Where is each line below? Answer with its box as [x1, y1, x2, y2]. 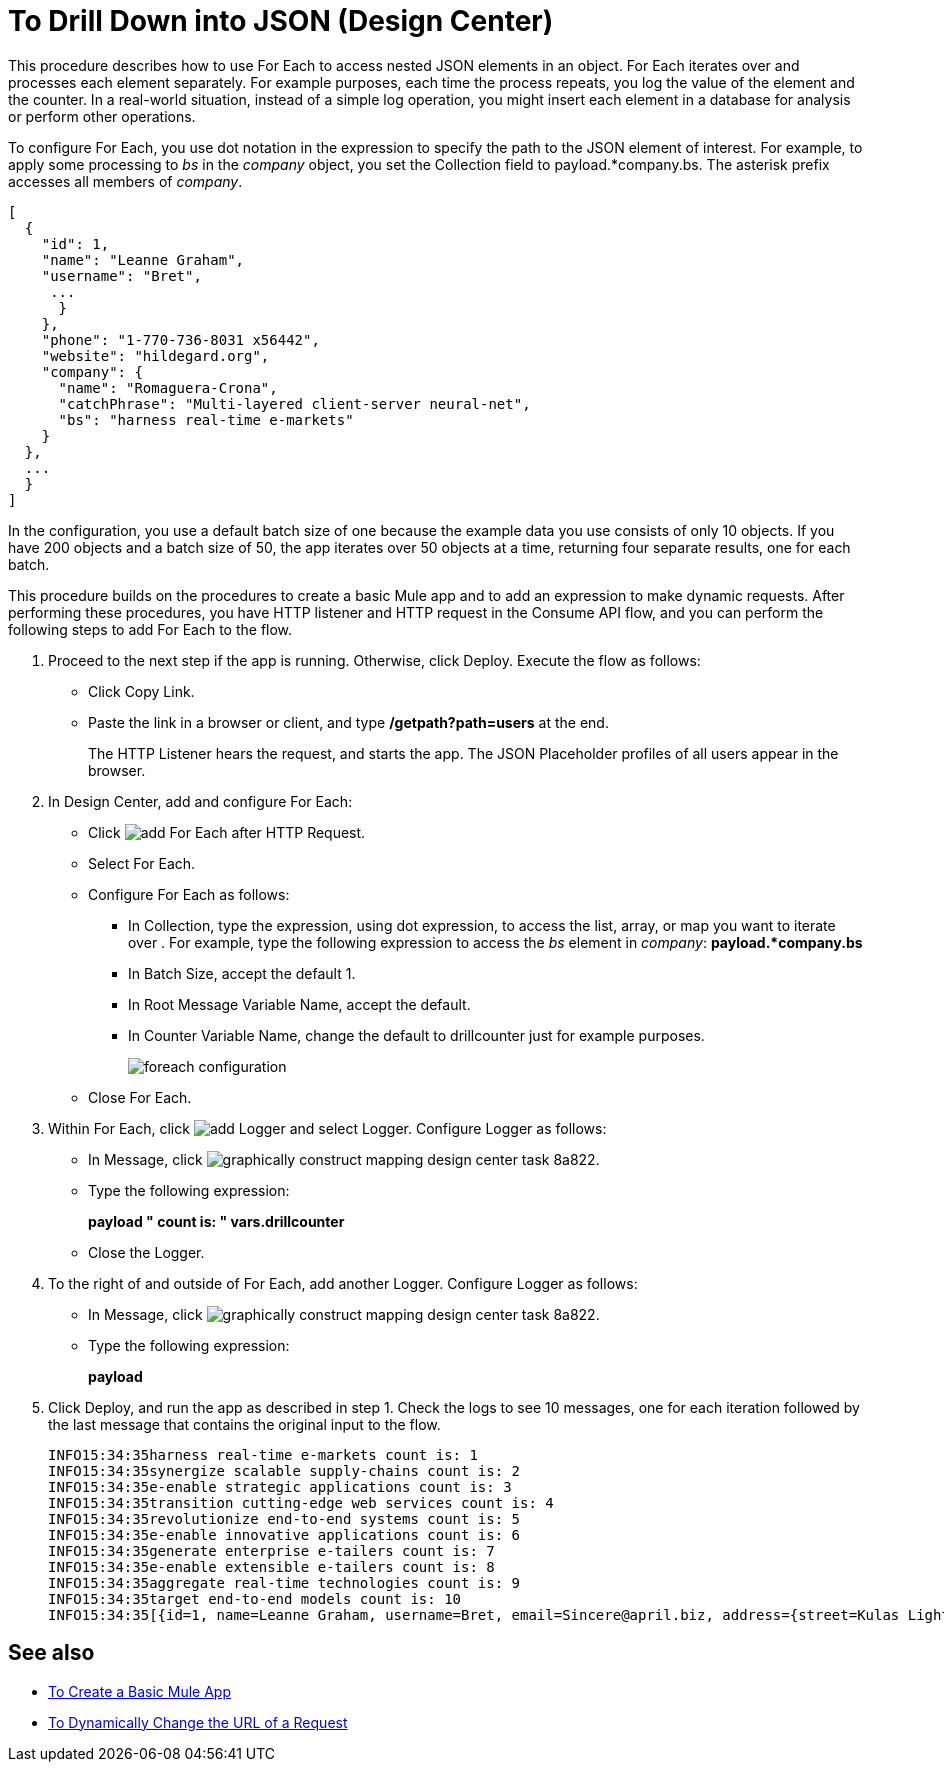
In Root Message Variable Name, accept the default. [128, 995, 471, 1013]
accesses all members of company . [8, 172, 243, 190]
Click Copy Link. [88, 682, 195, 700]
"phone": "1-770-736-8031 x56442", [41, 331, 320, 348]
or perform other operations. [8, 107, 196, 125]
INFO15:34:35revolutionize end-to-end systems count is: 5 [48, 1510, 521, 1527]
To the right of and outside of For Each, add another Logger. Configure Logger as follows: [48, 1274, 638, 1292]
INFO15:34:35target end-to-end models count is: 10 [48, 1590, 462, 1607]
